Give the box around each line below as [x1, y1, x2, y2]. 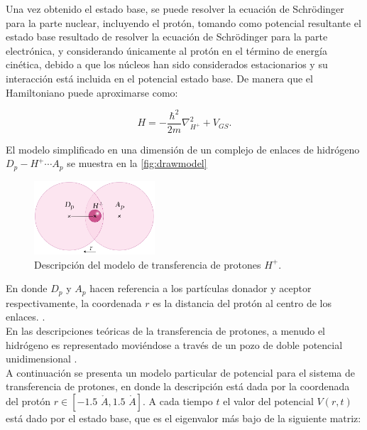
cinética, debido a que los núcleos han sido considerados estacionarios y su [6, 57, 328, 72]
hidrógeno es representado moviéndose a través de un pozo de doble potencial [6, 337, 343, 352]
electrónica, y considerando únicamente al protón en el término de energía [6, 43, 327, 58]
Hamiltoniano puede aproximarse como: [6, 85, 178, 100]
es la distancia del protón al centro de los [153, 295, 332, 310]
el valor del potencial [223, 393, 314, 408]
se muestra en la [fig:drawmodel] [67, 156, 207, 171]
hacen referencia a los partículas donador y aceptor [89, 281, 312, 296]
